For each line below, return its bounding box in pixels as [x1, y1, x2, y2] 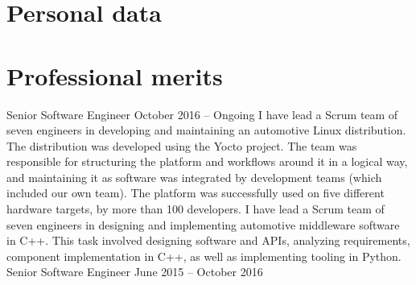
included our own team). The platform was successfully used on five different [6, 184, 385, 201]
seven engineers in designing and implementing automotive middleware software [6, 216, 400, 233]
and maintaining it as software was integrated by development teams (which [6, 168, 382, 185]
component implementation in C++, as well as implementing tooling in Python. [6, 247, 402, 264]
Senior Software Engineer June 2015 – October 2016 [6, 263, 263, 280]
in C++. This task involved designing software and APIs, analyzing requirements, [6, 232, 410, 249]
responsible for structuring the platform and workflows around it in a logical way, [6, 153, 408, 170]
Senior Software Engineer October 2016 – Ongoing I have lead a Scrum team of [6, 105, 398, 122]
